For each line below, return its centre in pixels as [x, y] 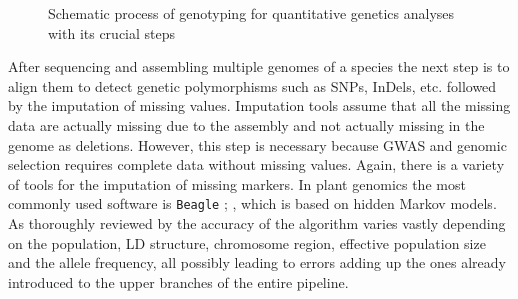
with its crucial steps [112, 32]
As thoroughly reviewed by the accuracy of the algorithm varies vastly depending [257, 223]
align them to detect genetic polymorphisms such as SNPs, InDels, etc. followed [252, 85]
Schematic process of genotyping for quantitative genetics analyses [251, 13]
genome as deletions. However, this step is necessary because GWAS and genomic [257, 144]
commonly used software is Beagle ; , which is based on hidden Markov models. [252, 203]
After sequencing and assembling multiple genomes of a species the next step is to [259, 66]
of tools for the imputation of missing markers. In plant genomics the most [237, 183]
